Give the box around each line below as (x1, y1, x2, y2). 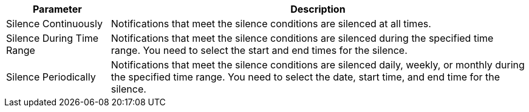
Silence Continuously (6, 18, 103, 30)
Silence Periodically (6, 71, 96, 83)
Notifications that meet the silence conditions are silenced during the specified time (111, 32, 494, 44)
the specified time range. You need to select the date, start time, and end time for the (111, 71, 500, 83)
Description (290, 3, 346, 15)
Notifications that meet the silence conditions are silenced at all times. (111, 18, 431, 30)
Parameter (32, 3, 82, 15)
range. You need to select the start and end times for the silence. (111, 44, 408, 56)
